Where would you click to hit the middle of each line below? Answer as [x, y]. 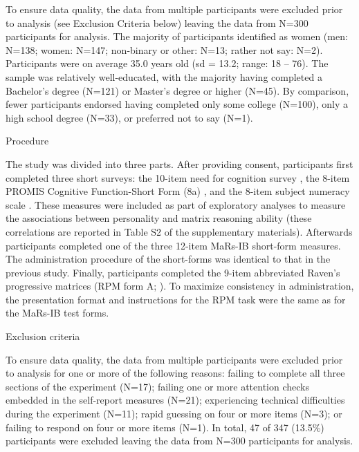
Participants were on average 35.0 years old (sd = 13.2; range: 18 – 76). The [167, 63]
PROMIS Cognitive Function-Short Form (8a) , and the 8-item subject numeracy [178, 191]
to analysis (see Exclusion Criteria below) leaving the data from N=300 [157, 22]
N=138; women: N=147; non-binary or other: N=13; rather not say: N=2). [164, 49]
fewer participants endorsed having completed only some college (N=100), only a [177, 104]
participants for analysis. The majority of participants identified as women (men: [177, 36]
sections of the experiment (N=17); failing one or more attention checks [157, 386]
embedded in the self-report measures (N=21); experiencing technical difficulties [175, 400]
